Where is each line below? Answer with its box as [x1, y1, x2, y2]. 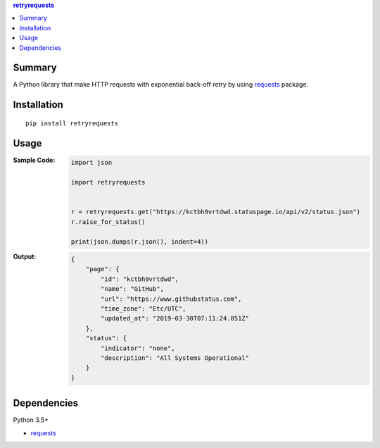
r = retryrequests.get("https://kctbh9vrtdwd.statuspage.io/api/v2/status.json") [70, 208, 361, 216]
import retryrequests [70, 178, 146, 187]
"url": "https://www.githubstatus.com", [101, 294, 242, 303]
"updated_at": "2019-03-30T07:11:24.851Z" [101, 314, 250, 323]
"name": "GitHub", [101, 285, 165, 293]
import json [70, 158, 113, 167]
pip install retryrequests [25, 119, 119, 127]
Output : [13, 252, 37, 261]
